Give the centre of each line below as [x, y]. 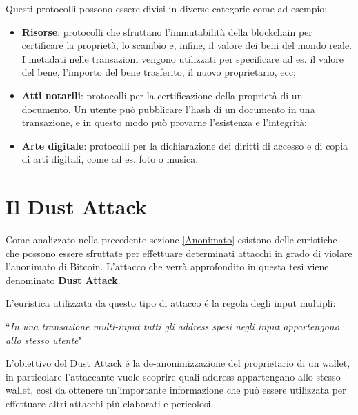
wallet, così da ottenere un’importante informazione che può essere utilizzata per [176, 390]
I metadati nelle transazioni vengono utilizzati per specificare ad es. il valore [183, 58]
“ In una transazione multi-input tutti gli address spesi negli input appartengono [172, 326]
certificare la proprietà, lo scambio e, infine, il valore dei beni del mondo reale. [187, 45]
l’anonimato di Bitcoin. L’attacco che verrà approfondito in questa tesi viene [167, 266]
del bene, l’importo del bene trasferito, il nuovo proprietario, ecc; [159, 72]
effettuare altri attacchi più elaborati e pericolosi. [110, 403]
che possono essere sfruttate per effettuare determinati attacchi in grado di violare [179, 253]
